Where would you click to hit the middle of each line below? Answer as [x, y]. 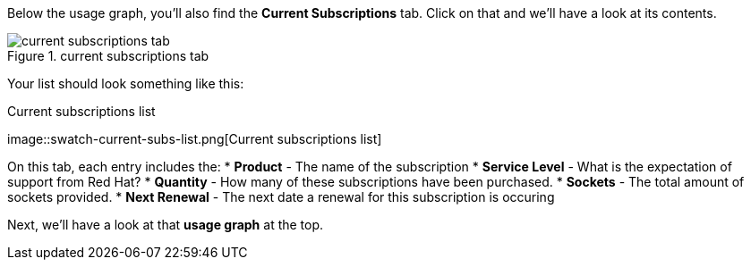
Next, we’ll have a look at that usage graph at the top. [166, 225]
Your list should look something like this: [126, 83]
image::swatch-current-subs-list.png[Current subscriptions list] [195, 139]
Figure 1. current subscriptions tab [108, 56]
